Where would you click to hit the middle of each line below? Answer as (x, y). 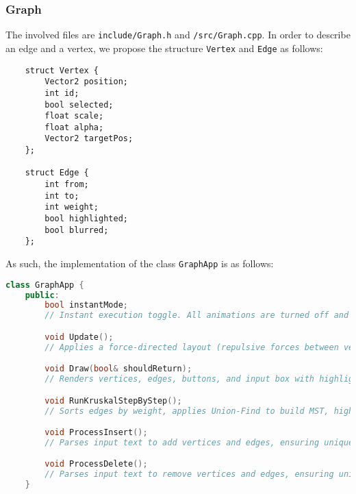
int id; (62, 93)
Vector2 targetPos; (89, 139)
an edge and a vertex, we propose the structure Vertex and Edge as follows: (164, 48)
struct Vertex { (62, 70)
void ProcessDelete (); (96, 464)
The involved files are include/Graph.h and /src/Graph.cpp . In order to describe (178, 35)
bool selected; (79, 104)
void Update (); (79, 337)
